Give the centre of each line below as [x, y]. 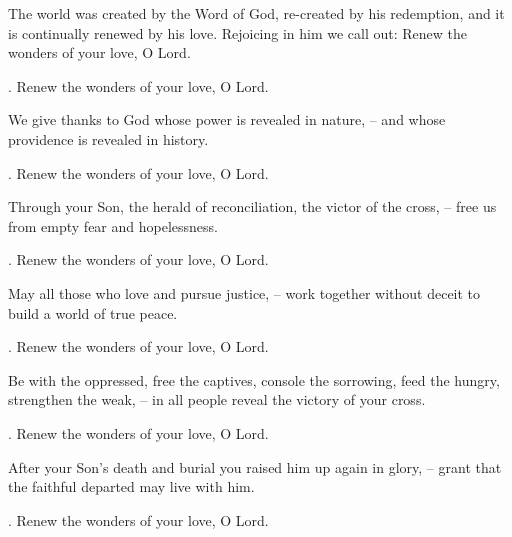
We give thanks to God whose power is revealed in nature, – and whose [227, 119]
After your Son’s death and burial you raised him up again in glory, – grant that [255, 466]
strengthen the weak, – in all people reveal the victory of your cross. [217, 399]
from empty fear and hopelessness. [113, 225]
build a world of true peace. [93, 312]
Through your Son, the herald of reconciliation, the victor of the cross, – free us [252, 206]
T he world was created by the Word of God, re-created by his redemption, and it [256, 13]
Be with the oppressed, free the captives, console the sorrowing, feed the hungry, [254, 379]
